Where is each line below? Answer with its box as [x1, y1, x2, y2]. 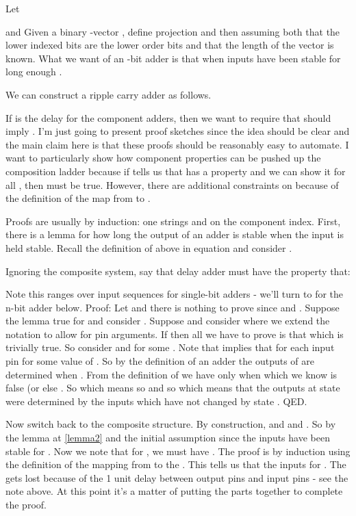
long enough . [5, 64, 62, 79]
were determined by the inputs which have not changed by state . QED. [5, 394, 307, 408]
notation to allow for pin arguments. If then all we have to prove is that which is [5, 326, 344, 341]
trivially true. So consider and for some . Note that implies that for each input [5, 340, 335, 354]
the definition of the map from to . [5, 191, 151, 205]
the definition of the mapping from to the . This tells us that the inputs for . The [5, 457, 346, 472]
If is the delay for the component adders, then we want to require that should [5, 110, 331, 125]
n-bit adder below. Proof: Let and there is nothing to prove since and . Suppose [5, 300, 340, 314]
